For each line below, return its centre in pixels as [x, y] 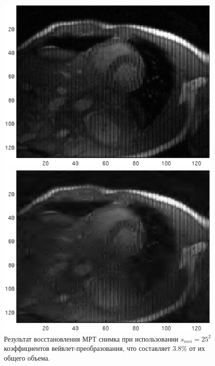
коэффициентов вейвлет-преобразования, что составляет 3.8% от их [105, 348]
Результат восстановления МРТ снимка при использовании [91, 338]
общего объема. [27, 357]
